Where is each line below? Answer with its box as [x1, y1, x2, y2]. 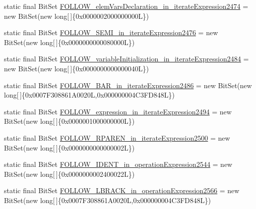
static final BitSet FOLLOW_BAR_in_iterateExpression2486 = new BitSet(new [4, 80, 252, 90]
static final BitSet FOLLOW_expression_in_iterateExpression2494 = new [4, 106, 232, 116]
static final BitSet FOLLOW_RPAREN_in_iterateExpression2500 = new [4, 132, 230, 143]
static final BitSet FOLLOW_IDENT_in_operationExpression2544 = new [4, 159, 233, 169]
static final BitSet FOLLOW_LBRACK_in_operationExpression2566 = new [4, 185, 240, 196]
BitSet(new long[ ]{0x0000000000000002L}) [4, 142, 135, 153]
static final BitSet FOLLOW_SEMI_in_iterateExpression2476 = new [4, 27, 218, 38]
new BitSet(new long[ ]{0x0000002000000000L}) [4, 10, 149, 21]
